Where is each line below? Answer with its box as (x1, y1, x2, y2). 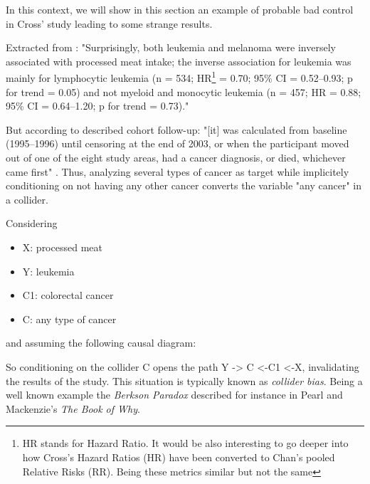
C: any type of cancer (22, 311, 117, 326)
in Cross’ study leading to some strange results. (6, 16, 213, 31)
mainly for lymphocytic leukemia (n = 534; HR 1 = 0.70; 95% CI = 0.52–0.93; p (6, 68, 353, 85)
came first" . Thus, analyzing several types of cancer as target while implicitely (6, 164, 349, 179)
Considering (6, 216, 58, 231)
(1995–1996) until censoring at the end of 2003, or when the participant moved (6, 136, 349, 151)
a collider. (6, 191, 48, 206)
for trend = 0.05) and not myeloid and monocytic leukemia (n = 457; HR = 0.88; (6, 84, 361, 99)
